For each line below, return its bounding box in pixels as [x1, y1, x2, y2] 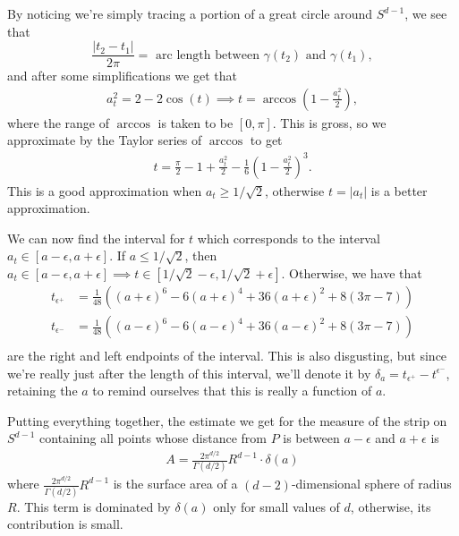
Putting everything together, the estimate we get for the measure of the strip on [7, 411, 447, 430]
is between [283, 429, 340, 447]
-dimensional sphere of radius [291, 474, 452, 493]
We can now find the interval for [7, 228, 185, 247]
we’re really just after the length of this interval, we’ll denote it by [7, 363, 371, 382]
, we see [404, 4, 447, 22]
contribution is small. [7, 515, 123, 533]
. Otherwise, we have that [281, 263, 422, 282]
